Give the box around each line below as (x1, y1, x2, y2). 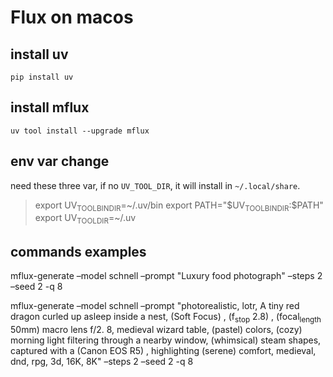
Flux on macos (10, 6, 134, 29)
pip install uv (10, 72, 74, 82)
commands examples (10, 243, 147, 260)
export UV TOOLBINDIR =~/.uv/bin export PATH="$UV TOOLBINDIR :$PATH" (34, 199, 324, 213)
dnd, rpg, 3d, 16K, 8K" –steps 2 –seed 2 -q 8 (10, 355, 194, 367)
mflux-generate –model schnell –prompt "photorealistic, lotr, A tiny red (10, 300, 300, 312)
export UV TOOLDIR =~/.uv (34, 212, 137, 226)
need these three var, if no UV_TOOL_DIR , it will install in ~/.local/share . (10, 179, 301, 191)
